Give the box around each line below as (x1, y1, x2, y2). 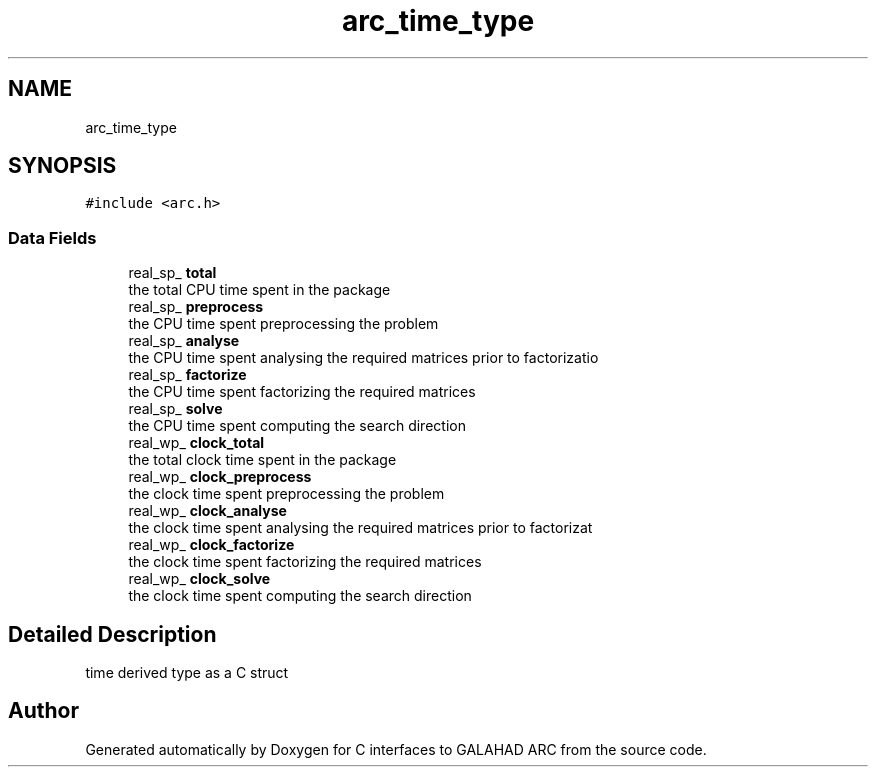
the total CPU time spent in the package (128, 281, 391, 299)
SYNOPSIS (8, 153, 117, 179)
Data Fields (8, 227, 97, 248)
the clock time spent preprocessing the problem (128, 485, 445, 503)
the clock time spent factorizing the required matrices (128, 553, 482, 571)
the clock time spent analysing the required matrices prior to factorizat (128, 519, 593, 537)
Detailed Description (8, 621, 217, 647)
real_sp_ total (128, 264, 217, 282)
